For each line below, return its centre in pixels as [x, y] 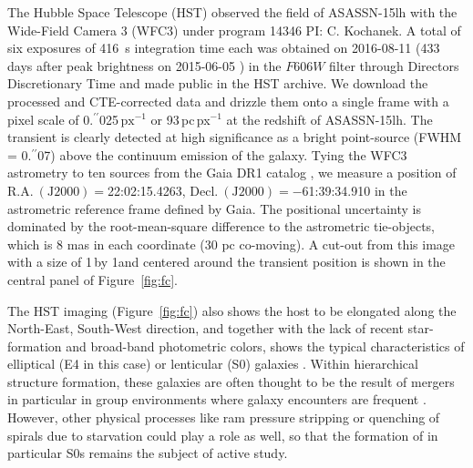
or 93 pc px [180, 119]
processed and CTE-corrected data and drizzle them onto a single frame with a [228, 101]
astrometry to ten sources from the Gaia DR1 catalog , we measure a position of [232, 173]
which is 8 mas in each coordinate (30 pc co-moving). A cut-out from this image [231, 244]
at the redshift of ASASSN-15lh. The [329, 119]
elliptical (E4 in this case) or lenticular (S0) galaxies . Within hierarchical [213, 364]
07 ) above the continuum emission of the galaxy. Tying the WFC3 [222, 154]
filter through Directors [394, 65]
